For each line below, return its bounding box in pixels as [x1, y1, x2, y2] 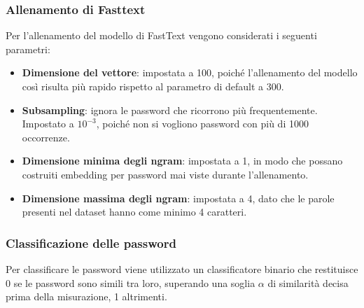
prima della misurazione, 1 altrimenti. [6, 289, 167, 304]
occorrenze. [22, 129, 70, 144]
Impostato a [22, 116, 74, 131]
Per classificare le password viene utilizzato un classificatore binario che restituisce [6, 261, 358, 276]
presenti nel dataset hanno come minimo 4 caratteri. [22, 204, 247, 219]
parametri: [6, 41, 50, 56]
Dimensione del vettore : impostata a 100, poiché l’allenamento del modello [22, 65, 358, 80]
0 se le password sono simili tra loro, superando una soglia [6, 275, 255, 290]
